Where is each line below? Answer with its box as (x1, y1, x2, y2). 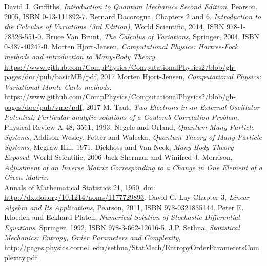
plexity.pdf (4, 252, 37, 262)
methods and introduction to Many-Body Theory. (4, 51, 157, 62)
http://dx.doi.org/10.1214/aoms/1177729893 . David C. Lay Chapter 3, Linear (4, 192, 250, 202)
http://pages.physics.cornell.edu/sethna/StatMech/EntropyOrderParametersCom (4, 242, 259, 253)
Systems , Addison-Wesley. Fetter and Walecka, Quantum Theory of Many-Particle (4, 131, 262, 142)
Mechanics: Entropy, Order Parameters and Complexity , (4, 232, 181, 242)
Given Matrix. (4, 172, 49, 182)
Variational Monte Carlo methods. (4, 81, 112, 92)
